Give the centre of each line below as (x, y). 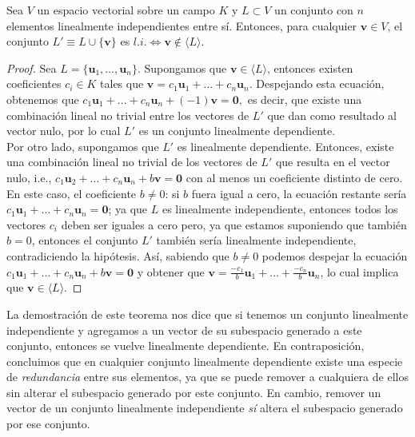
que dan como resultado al (332, 115)
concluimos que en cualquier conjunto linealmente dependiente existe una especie (205, 361)
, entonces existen (310, 68)
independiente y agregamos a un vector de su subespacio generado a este (184, 330)
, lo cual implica (359, 271)
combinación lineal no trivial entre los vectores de (128, 115)
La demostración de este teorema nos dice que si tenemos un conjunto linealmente (207, 314)
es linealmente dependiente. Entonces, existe (285, 146)
